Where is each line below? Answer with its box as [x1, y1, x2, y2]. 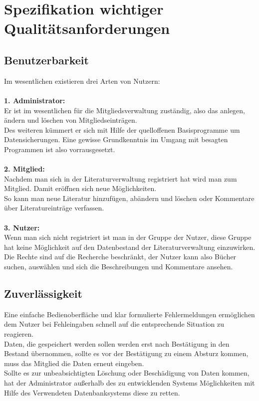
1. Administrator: [4, 95, 65, 105]
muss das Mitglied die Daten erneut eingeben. [4, 358, 144, 368]
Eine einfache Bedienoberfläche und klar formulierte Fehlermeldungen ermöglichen [4, 309, 255, 319]
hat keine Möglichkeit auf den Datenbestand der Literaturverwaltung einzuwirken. [4, 241, 256, 252]
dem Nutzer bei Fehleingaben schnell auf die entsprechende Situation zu [4, 319, 225, 329]
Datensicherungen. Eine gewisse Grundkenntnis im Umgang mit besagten [4, 134, 228, 145]
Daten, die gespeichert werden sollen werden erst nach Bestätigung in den [4, 338, 230, 349]
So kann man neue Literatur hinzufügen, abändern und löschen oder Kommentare [4, 193, 255, 203]
